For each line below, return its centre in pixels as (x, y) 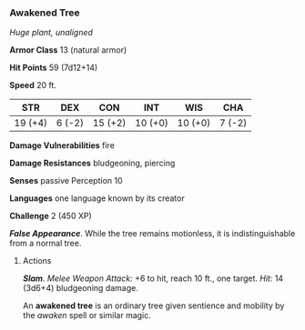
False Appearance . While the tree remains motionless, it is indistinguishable (152, 234)
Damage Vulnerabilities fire (62, 145)
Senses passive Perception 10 (66, 181)
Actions (37, 261)
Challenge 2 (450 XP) (51, 216)
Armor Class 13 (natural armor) (68, 50)
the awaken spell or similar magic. (87, 315)
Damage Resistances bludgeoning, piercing (92, 163)
